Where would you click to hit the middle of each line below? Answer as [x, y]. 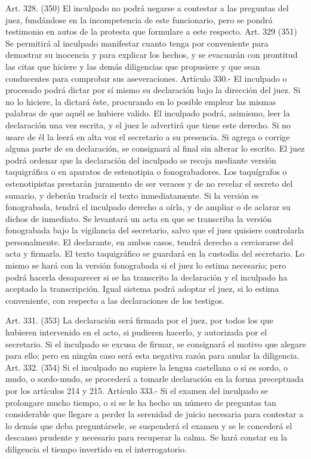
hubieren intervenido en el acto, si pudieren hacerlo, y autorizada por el [136, 332]
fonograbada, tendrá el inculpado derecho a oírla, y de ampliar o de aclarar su [148, 207]
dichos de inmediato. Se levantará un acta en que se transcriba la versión [139, 218]
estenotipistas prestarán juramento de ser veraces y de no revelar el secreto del [149, 183]
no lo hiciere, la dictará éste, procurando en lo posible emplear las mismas [141, 101]
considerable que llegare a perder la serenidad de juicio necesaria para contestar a [155, 414]
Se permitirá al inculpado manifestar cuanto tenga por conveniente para [137, 43]
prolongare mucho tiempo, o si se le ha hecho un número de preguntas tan [141, 402]
